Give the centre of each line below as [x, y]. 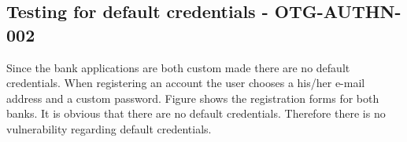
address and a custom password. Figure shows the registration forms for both [193, 98]
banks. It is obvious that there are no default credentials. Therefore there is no [196, 113]
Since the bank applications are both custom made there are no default [178, 67]
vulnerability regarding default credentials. [109, 128]
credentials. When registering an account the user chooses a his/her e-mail [186, 83]
